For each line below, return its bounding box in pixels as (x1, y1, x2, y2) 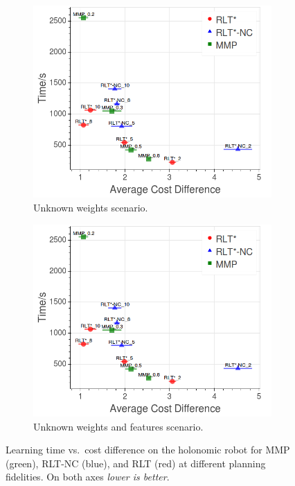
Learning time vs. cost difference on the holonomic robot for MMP (6, 442, 290, 457)
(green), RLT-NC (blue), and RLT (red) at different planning (6, 455, 266, 470)
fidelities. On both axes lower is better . (6, 469, 170, 484)
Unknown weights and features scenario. (33, 419, 204, 433)
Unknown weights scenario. (33, 200, 148, 214)
